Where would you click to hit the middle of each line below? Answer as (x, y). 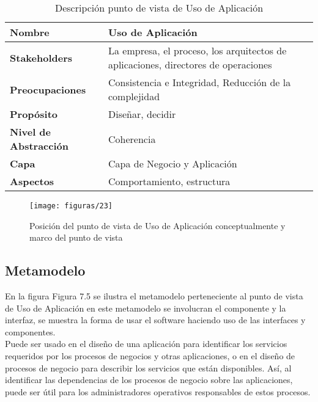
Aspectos (32, 181)
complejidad (134, 96)
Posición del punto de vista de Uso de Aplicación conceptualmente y (157, 225)
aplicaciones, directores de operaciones (190, 64)
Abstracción (39, 146)
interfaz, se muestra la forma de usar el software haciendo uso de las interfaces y (155, 320)
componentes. (30, 331)
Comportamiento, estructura (169, 181)
